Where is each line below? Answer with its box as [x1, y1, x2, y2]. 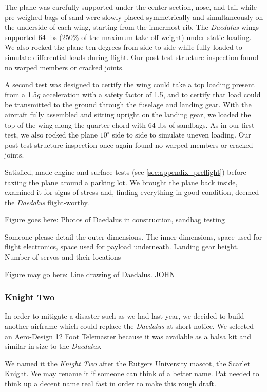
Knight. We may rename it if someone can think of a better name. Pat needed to [5, 368, 259, 379]
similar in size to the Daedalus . [5, 341, 102, 351]
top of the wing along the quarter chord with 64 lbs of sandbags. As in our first [5, 119, 255, 130]
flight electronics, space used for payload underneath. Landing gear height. [5, 241, 239, 252]
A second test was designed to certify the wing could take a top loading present [5, 79, 255, 90]
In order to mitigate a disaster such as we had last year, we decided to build [5, 310, 244, 321]
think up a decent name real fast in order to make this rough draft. [5, 378, 216, 389]
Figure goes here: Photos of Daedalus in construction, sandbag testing [5, 214, 225, 225]
